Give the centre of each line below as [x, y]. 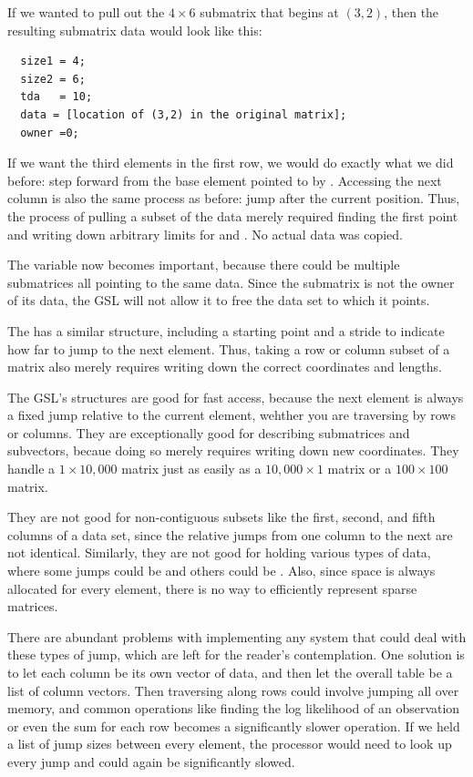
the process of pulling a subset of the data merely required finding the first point [233, 215]
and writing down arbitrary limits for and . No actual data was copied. [205, 234]
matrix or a [360, 469]
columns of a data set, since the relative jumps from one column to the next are [230, 534]
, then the [411, 12]
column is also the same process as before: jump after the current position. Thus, [234, 198]
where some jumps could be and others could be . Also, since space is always [221, 571]
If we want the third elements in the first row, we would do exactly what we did [231, 163]
